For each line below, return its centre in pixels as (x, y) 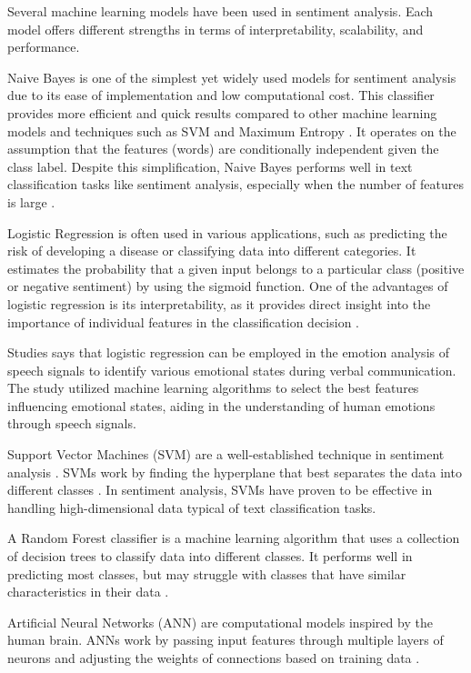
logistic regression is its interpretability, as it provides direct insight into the (219, 303)
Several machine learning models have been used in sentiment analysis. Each (220, 11)
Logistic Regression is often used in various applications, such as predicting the (227, 232)
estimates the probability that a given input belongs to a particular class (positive (236, 268)
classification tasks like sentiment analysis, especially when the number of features (236, 184)
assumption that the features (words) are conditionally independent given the (223, 149)
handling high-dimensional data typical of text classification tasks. (192, 507)
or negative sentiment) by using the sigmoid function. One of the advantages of (228, 286)
